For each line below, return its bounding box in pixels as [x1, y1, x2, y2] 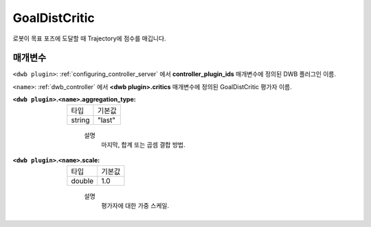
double [71, 176, 94, 185]
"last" [97, 115, 116, 125]
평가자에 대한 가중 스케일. [101, 202, 170, 210]
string [71, 115, 90, 125]
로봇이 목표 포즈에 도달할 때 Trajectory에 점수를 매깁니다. [12, 34, 166, 43]
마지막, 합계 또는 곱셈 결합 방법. [101, 141, 185, 149]
